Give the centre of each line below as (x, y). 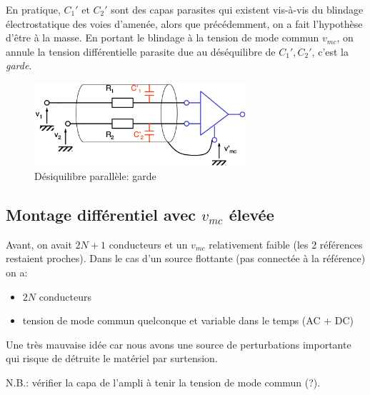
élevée (251, 214)
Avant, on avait (39, 244)
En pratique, (33, 9)
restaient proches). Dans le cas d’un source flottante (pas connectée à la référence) (186, 258)
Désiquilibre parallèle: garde (95, 175)
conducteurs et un (148, 244)
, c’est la (330, 51)
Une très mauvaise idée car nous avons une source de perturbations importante (179, 344)
